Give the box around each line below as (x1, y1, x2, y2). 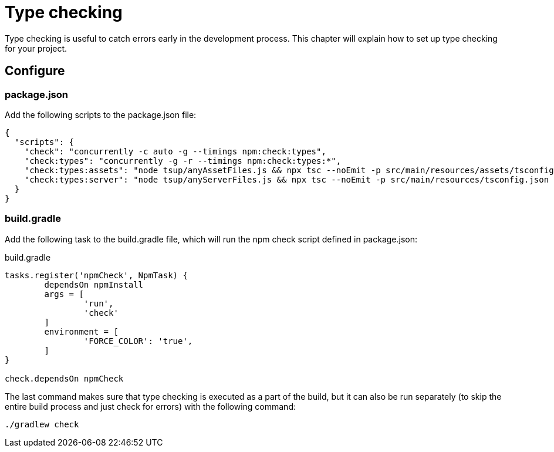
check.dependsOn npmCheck (5, 373, 124, 383)
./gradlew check (5, 419, 79, 429)
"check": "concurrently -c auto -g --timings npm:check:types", (24, 146, 326, 156)
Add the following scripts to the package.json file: (5, 109, 197, 120)
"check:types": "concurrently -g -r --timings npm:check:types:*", (24, 156, 342, 166)
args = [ (44, 289, 84, 299)
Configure (5, 63, 65, 79)
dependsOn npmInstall (44, 279, 144, 289)
